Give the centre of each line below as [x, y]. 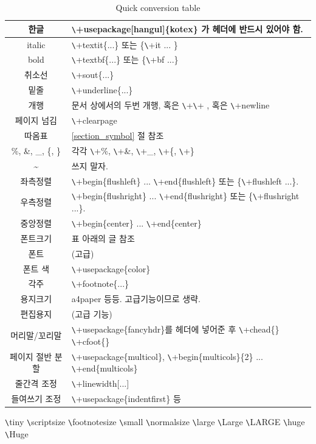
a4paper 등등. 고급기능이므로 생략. [136, 299]
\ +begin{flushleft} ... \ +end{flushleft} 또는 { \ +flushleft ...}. [185, 181]
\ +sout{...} [93, 75]
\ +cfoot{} [91, 341]
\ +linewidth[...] [100, 383]
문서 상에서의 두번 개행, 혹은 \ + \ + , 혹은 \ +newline [170, 105]
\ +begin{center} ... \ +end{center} [136, 223]
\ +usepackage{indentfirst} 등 [126, 399]
